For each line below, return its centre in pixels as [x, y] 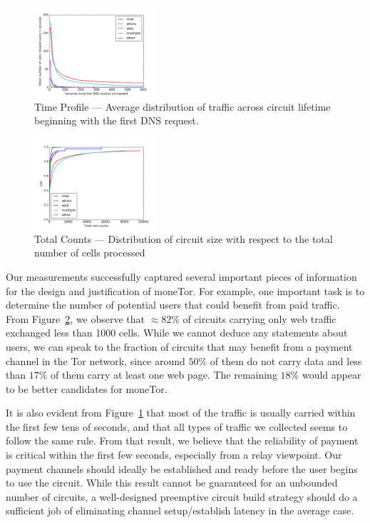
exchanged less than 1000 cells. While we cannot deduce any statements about [177, 333]
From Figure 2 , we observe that [76, 318]
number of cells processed [90, 253]
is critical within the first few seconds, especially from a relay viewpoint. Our [174, 455]
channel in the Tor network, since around [96, 360]
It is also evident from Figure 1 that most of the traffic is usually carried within [181, 413]
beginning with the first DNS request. [117, 120]
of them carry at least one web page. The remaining [164, 375]
